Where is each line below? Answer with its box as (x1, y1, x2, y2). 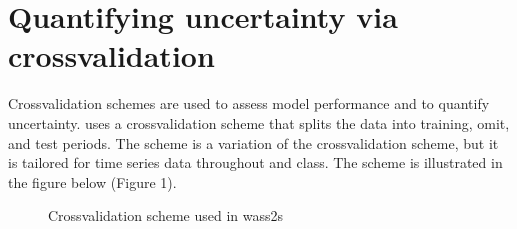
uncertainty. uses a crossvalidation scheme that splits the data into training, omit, (8, 112, 510, 133)
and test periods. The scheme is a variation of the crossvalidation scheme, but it (8, 132, 499, 153)
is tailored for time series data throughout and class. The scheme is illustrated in (8, 152, 503, 173)
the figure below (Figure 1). (8, 171, 177, 192)
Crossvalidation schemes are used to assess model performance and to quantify (8, 93, 490, 114)
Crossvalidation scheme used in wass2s (48, 205, 284, 226)
